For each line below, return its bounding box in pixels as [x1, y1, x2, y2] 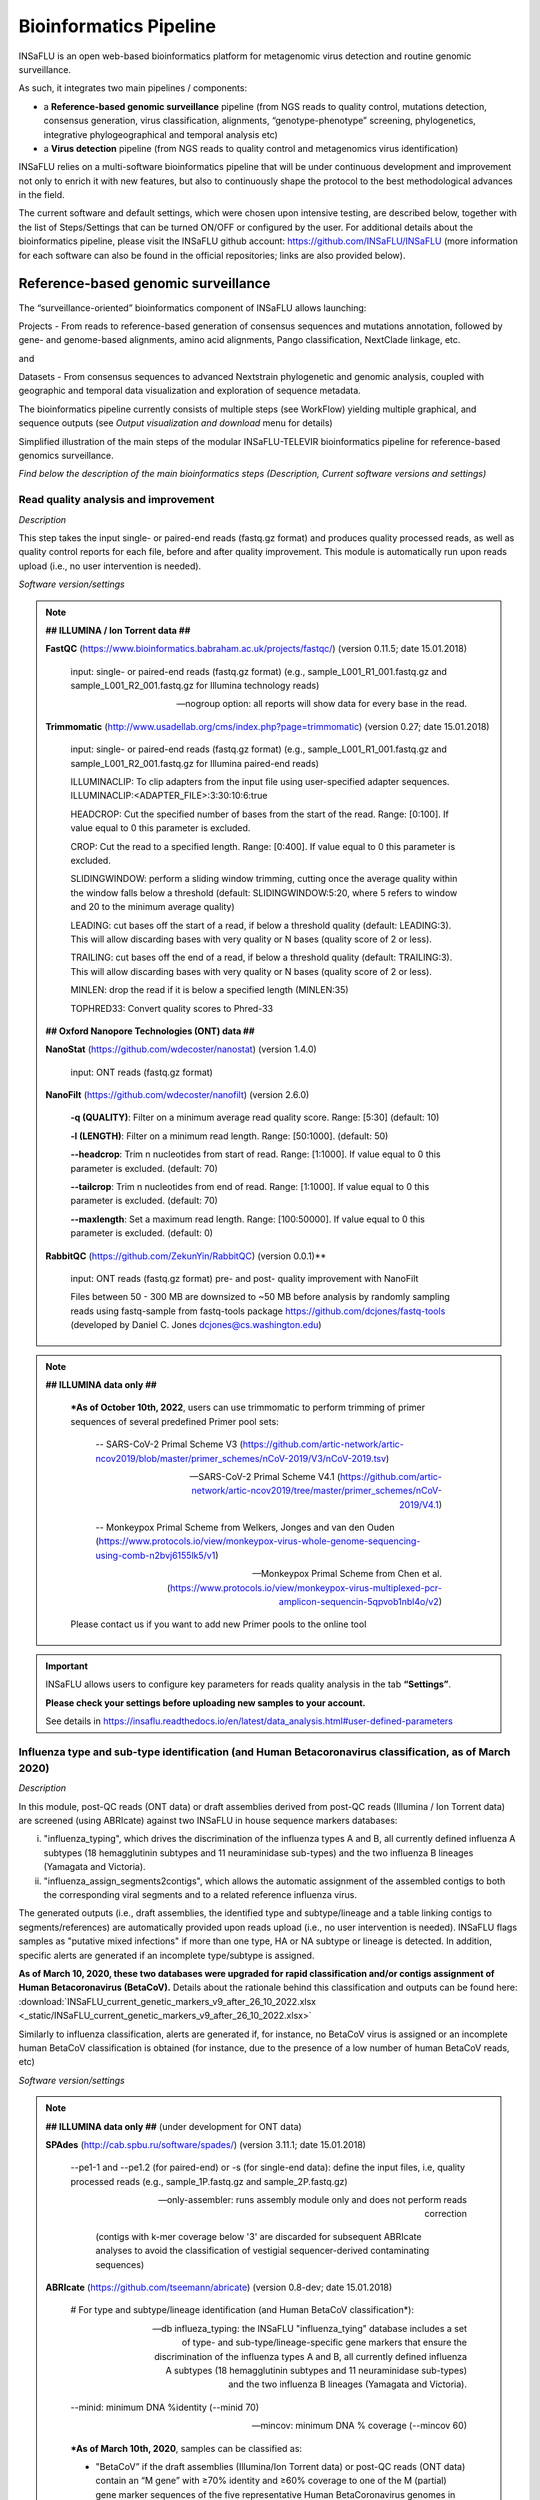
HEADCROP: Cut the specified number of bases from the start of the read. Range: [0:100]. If [70, 808, 449, 820]
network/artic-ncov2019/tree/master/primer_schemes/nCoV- [191, 1485, 442, 1497]
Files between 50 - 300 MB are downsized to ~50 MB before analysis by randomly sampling [70, 1291, 450, 1303]
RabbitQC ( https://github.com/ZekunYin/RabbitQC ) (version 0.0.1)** [45, 1250, 327, 1262]
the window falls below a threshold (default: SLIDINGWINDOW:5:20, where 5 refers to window [70, 886, 458, 899]
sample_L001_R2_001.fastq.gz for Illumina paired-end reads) [70, 757, 320, 769]
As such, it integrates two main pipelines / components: [18, 82, 248, 94]
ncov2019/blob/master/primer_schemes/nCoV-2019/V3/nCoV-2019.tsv [95, 1452, 387, 1464]
